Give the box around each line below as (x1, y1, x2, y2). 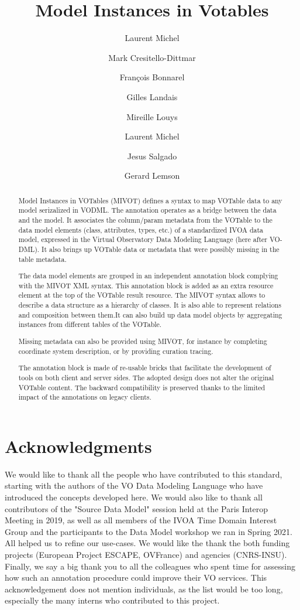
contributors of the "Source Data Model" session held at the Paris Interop (5, 502, 268, 514)
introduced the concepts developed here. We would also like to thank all (5, 490, 263, 503)
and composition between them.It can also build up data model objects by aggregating (18, 309, 282, 319)
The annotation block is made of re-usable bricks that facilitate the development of (18, 363, 271, 373)
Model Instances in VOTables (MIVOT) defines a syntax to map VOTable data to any (18, 195, 282, 205)
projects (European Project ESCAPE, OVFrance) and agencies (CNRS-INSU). (5, 548, 287, 560)
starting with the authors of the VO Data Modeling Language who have (5, 479, 263, 492)
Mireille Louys (126, 110, 178, 122)
